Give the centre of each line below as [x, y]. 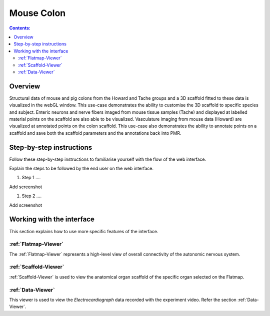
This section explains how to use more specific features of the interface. [84, 231]
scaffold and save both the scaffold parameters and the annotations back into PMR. [95, 133]
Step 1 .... [31, 178]
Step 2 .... [32, 196]
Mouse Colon [37, 13]
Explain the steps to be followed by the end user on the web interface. [81, 168]
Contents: [20, 28]
